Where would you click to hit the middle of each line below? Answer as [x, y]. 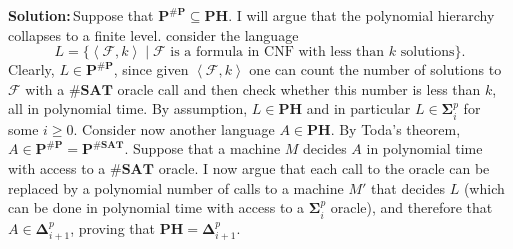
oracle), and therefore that [411, 207]
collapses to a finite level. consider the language [153, 34]
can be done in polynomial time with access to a [156, 207]
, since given [151, 69]
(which [484, 187]
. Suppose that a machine [202, 148]
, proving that [112, 227]
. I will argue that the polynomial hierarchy [361, 15]
